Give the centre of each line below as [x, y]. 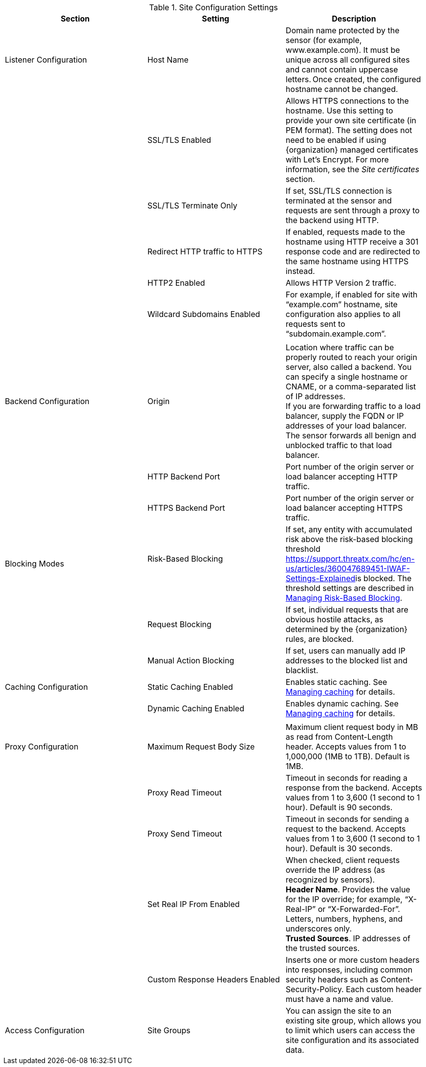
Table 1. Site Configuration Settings [213, 7]
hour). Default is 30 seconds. [339, 848]
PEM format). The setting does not [349, 130]
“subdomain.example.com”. [336, 334]
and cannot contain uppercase [342, 69]
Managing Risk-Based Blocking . [344, 598]
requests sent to [315, 324]
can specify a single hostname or [347, 377]
